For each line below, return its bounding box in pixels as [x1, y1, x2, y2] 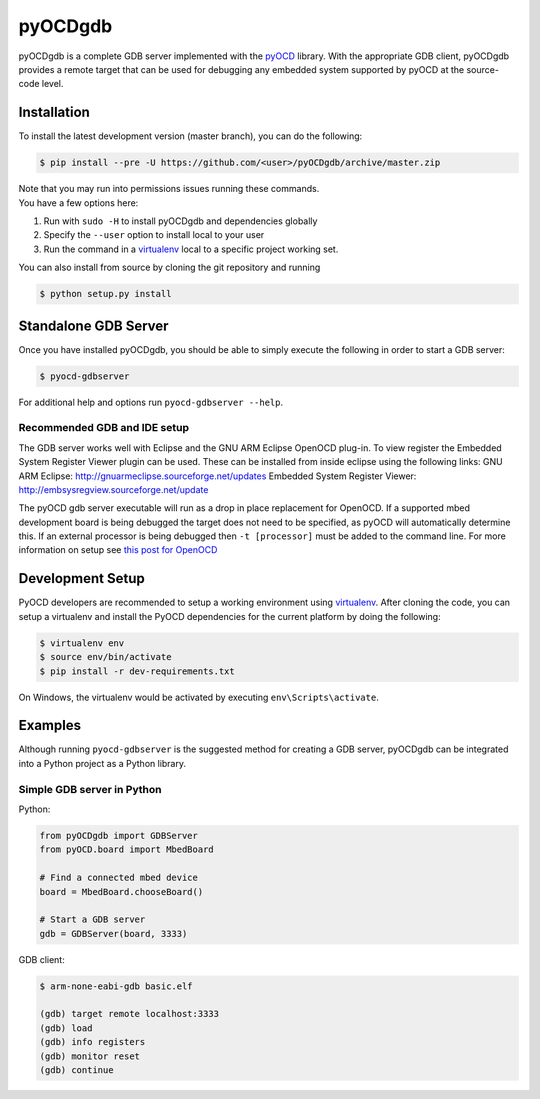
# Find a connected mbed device [39, 872, 199, 884]
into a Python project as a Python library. [18, 757, 187, 769]
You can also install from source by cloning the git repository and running [18, 261, 321, 274]
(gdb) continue [39, 1065, 114, 1075]
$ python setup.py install [39, 288, 172, 300]
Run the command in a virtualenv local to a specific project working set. [43, 243, 339, 255]
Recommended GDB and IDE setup [18, 421, 190, 435]
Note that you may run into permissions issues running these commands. [18, 183, 320, 195]
